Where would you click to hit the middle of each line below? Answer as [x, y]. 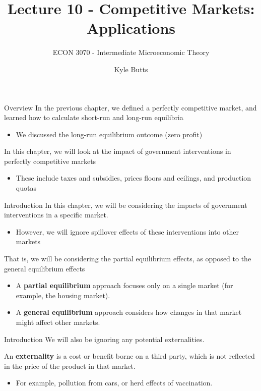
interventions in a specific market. [56, 215]
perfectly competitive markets [50, 161]
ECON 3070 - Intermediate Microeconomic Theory [131, 52]
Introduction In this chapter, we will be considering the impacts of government [126, 205]
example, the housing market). [63, 295]
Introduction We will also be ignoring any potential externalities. [104, 339]
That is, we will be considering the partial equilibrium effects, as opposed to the [128, 259]
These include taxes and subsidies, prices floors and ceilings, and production [134, 178]
